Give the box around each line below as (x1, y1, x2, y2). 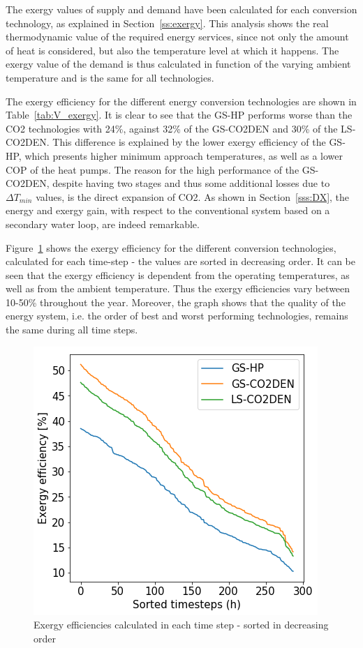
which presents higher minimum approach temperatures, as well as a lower (24, 148, 343, 163)
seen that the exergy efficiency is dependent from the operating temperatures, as (6, 267, 350, 282)
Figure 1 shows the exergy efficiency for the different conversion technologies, (6, 240, 336, 255)
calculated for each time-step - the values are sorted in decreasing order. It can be (6, 254, 355, 269)
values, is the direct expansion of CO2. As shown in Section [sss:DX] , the (36, 189, 350, 204)
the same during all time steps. (6, 322, 138, 337)
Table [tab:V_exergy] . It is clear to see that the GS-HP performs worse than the (6, 107, 353, 122)
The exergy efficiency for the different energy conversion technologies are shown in (6, 93, 357, 108)
